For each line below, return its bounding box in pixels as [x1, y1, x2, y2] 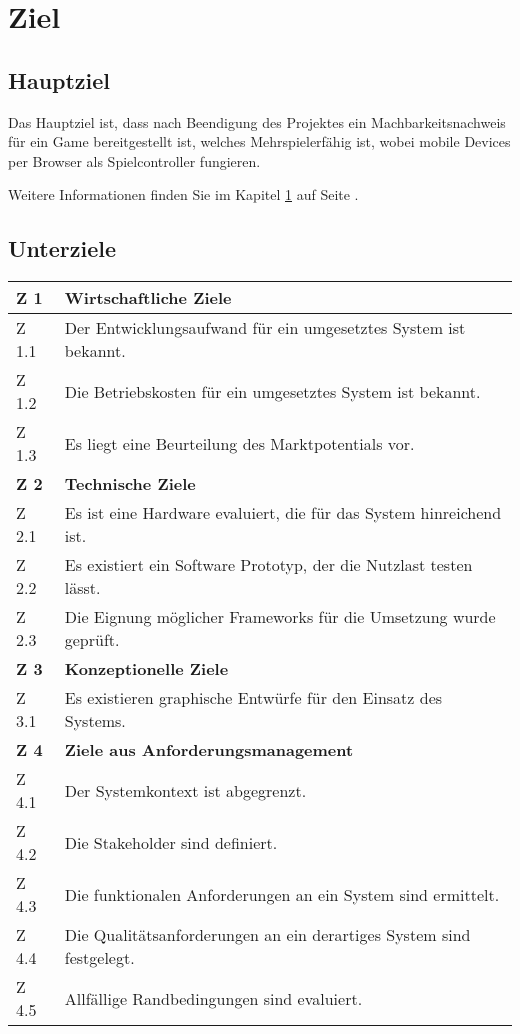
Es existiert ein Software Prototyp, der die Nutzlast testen [64, 553, 473, 577]
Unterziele [8, 233, 117, 264]
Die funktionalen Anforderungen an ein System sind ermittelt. [64, 882, 500, 906]
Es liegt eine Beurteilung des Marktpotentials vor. [64, 431, 415, 455]
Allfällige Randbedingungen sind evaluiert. [64, 986, 363, 1010]
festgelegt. [64, 946, 135, 970]
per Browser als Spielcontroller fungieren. [8, 150, 261, 171]
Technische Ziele [64, 472, 196, 496]
